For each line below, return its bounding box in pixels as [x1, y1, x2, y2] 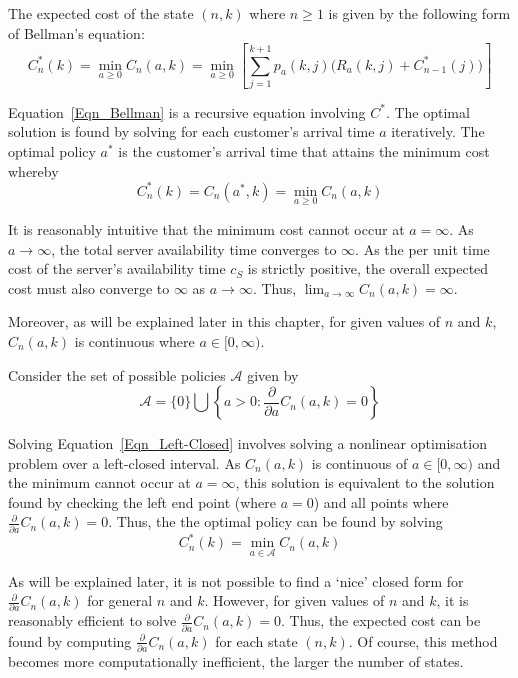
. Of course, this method [348, 630, 498, 651]
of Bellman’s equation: [8, 22, 145, 43]
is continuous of [311, 452, 408, 473]
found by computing [8, 630, 132, 651]
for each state [215, 630, 298, 651]
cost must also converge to [8, 277, 170, 298]
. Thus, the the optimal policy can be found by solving [108, 511, 443, 532]
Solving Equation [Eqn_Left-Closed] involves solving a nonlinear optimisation [8, 433, 487, 454]
